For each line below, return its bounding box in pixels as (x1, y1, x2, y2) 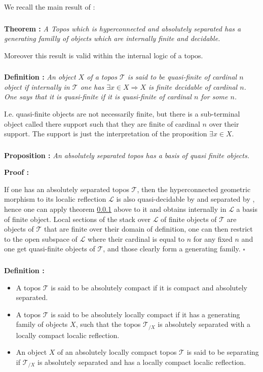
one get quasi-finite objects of (4, 243, 95, 254)
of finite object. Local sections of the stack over (4, 213, 151, 224)
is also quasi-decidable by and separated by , (116, 194, 255, 204)
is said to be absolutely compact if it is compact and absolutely (51, 282, 248, 292)
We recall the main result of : (4, 2, 95, 12)
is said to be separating (186, 347, 259, 357)
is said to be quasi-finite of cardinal (127, 71, 237, 82)
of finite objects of (161, 213, 217, 224)
